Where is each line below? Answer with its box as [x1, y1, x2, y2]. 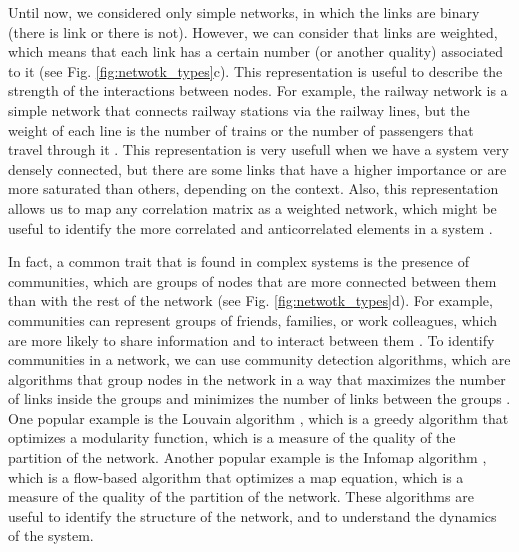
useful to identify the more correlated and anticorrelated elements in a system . [8, 217, 493, 238]
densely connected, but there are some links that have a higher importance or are [8, 158, 507, 179]
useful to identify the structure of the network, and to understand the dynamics [8, 505, 497, 526]
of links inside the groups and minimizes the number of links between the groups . [8, 388, 511, 409]
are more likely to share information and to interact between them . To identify [8, 329, 495, 350]
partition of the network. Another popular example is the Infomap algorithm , [8, 447, 487, 468]
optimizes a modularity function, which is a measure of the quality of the [8, 427, 456, 448]
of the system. [8, 525, 94, 546]
